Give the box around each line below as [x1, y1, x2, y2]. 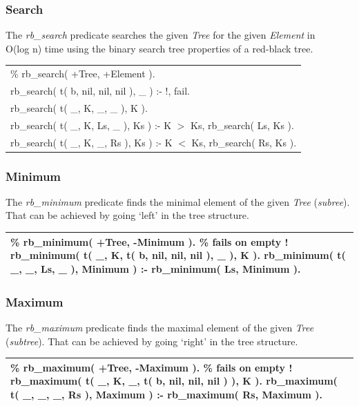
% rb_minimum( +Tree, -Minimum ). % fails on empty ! [10, 234, 289, 249]
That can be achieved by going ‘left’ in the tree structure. [6, 208, 249, 222]
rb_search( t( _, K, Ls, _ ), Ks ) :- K [10, 117, 172, 132]
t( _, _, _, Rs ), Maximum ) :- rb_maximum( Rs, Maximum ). [10, 387, 322, 401]
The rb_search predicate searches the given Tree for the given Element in [6, 28, 316, 42]
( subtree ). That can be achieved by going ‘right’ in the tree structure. [6, 333, 298, 348]
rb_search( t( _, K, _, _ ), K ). [10, 100, 148, 115]
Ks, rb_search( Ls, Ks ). [191, 117, 294, 132]
